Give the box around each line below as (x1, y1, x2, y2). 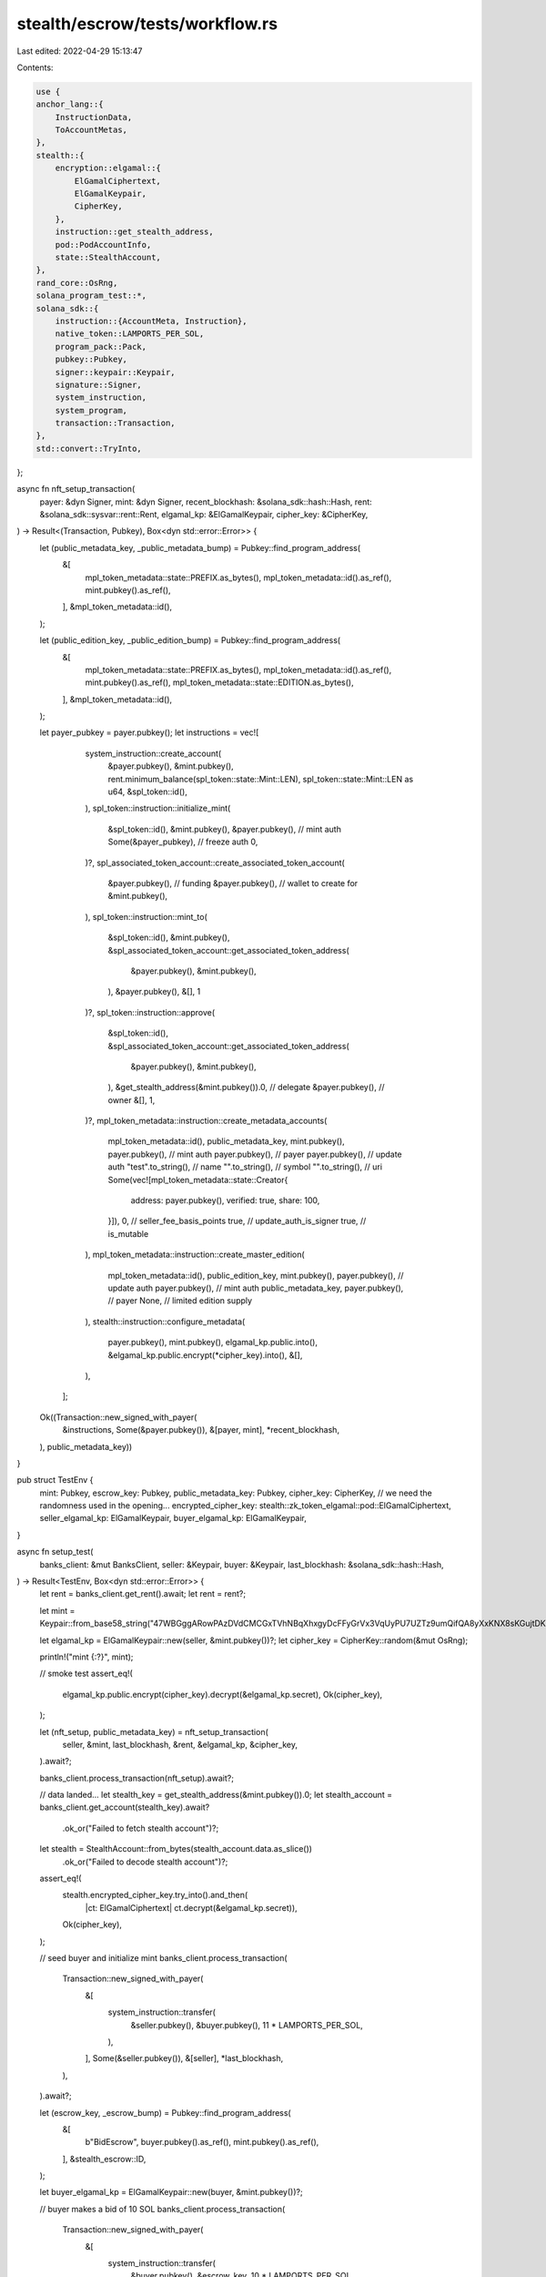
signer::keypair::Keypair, (55, 367, 177, 377)
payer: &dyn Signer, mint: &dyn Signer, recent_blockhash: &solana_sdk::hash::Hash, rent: (39, 496, 372, 507)
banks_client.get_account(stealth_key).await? (39, 1802, 210, 1812)
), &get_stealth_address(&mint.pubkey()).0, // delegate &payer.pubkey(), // (107, 1082, 385, 1093)
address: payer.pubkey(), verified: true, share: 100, (130, 1195, 320, 1206)
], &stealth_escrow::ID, (62, 2153, 147, 2164)
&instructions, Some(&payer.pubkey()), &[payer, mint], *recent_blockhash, (62, 1424, 340, 1435)
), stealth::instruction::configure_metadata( (85, 1316, 246, 1327)
